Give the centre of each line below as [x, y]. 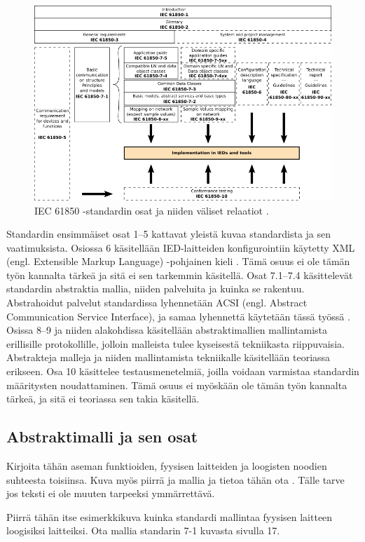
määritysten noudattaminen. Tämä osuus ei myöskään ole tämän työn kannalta [177, 385]
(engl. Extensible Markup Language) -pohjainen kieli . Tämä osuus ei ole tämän [178, 261]
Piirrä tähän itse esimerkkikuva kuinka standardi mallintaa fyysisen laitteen [170, 516]
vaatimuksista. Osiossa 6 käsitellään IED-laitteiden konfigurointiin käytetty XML [181, 247]
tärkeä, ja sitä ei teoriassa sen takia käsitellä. [103, 399]
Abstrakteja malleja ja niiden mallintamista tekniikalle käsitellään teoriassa [168, 357]
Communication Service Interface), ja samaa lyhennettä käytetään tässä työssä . [178, 316]
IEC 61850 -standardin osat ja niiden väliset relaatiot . [152, 210]
